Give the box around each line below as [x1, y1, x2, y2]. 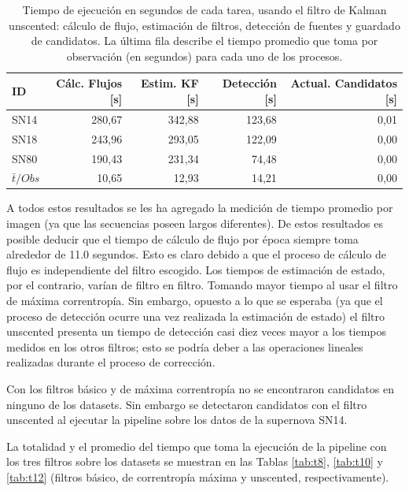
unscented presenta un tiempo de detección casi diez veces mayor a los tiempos [6, 323, 387, 340]
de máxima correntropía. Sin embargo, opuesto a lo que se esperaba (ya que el [6, 292, 383, 308]
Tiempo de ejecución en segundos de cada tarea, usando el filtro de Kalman [22, 2, 387, 17]
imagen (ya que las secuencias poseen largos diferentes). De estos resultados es [6, 215, 384, 232]
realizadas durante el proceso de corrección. [6, 354, 216, 370]
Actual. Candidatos [290, 75, 397, 91]
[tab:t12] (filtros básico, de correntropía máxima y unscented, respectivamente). [6, 468, 389, 485]
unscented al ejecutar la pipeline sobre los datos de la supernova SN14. [6, 411, 348, 428]
